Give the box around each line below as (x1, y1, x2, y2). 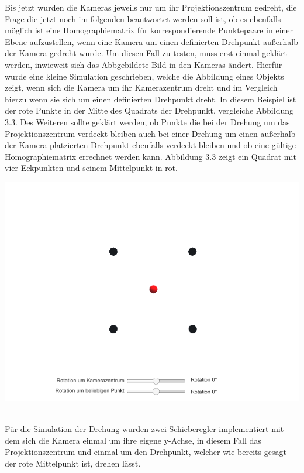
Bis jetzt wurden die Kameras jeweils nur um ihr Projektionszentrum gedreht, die (5, 1, 297, 13)
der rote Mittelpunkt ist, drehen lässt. (5, 457, 141, 469)
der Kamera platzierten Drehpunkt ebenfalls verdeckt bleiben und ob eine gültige (5, 139, 296, 151)
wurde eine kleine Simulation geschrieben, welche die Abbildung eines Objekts (5, 70, 284, 82)
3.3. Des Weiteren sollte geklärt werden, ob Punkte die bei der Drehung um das (5, 115, 290, 128)
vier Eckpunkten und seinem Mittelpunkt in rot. (5, 162, 178, 174)
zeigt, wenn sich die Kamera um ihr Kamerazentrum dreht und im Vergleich (5, 81, 278, 94)
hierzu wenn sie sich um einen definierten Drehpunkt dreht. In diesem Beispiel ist (5, 92, 296, 105)
